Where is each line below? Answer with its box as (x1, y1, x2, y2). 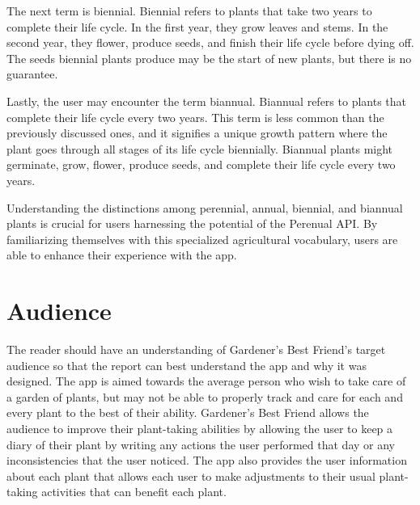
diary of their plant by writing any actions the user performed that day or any (6, 436, 395, 452)
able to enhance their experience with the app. (6, 246, 237, 263)
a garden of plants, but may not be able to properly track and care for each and (6, 388, 403, 405)
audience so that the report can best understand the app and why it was (6, 356, 367, 373)
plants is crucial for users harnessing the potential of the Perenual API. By (6, 215, 378, 232)
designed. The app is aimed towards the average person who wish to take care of (6, 372, 406, 389)
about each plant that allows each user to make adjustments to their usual (6, 467, 375, 484)
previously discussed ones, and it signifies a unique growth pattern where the (6, 124, 388, 141)
